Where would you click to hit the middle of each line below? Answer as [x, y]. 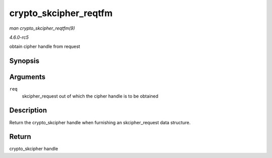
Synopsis [24, 61]
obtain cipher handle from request [45, 47]
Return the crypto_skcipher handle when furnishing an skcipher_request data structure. [100, 122]
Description [28, 110]
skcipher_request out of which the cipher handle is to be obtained [90, 96]
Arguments [27, 77]
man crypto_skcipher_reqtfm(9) [42, 28]
